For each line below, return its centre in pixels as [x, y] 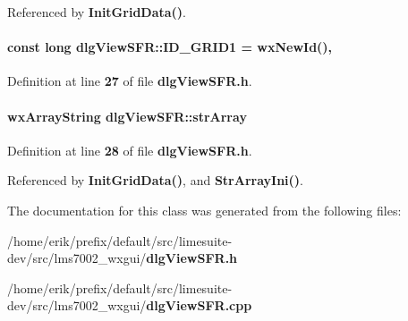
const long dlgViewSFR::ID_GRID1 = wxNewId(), [170, 47]
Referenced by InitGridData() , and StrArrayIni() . [155, 180]
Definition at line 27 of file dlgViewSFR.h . [130, 81]
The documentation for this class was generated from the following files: [204, 210]
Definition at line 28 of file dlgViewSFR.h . [130, 150]
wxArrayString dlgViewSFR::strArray [127, 116]
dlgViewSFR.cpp [199, 305]
